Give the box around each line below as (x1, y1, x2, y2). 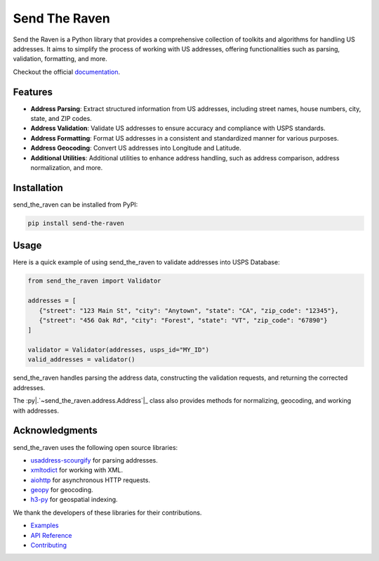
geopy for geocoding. (30, 486, 94, 494)
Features (13, 86, 53, 98)
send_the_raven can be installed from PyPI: (13, 200, 138, 209)
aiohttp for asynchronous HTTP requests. (30, 475, 151, 484)
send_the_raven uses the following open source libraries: (13, 443, 178, 451)
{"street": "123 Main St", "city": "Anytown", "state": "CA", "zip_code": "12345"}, (39, 307, 339, 314)
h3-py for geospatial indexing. (30, 496, 119, 504)
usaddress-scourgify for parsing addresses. (30, 456, 158, 464)
